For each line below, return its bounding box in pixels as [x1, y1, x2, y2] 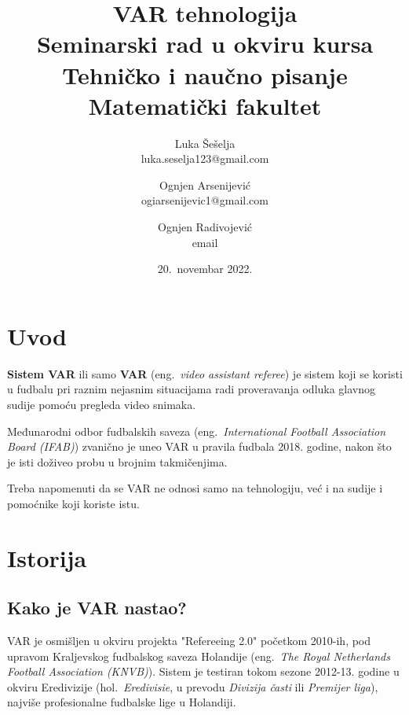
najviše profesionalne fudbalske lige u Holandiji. [7, 694, 236, 710]
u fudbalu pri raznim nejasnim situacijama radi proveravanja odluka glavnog [7, 381, 376, 397]
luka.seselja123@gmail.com [141, 150, 269, 167]
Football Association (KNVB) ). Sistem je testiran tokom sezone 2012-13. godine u [7, 663, 400, 680]
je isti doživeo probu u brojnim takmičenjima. [7, 453, 228, 470]
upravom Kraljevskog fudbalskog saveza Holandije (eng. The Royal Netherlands [7, 647, 390, 664]
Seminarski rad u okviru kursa [36, 28, 374, 60]
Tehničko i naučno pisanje [62, 58, 348, 90]
